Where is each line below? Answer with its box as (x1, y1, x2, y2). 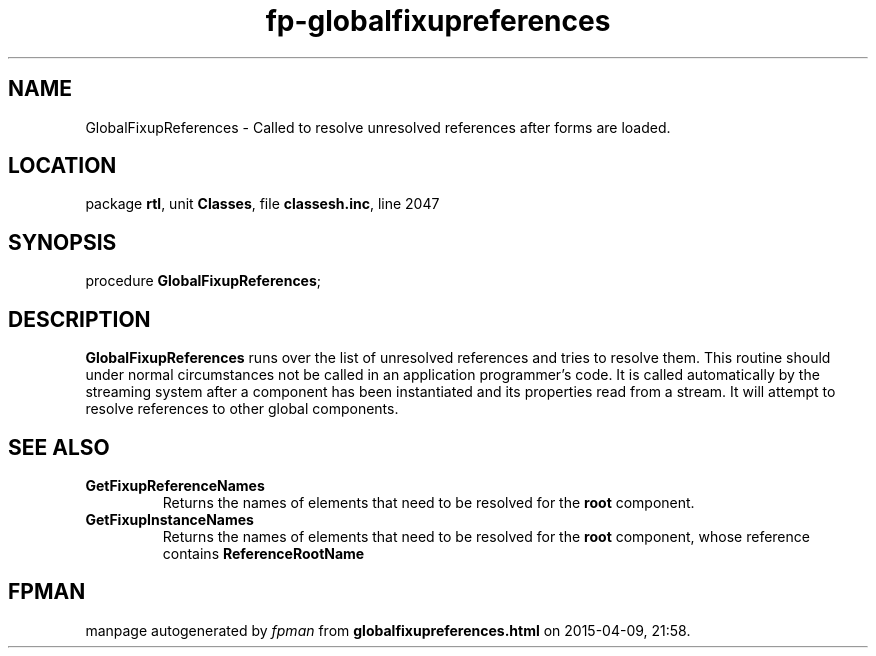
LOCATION (8, 153, 117, 179)
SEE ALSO (8, 434, 110, 460)
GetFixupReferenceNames (85, 476, 265, 494)
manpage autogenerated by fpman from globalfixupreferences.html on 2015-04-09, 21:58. (85, 621, 691, 639)
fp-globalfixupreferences (265, 4, 611, 38)
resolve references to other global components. (85, 400, 399, 418)
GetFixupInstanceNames (85, 510, 254, 528)
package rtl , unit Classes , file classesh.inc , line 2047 (85, 195, 440, 213)
